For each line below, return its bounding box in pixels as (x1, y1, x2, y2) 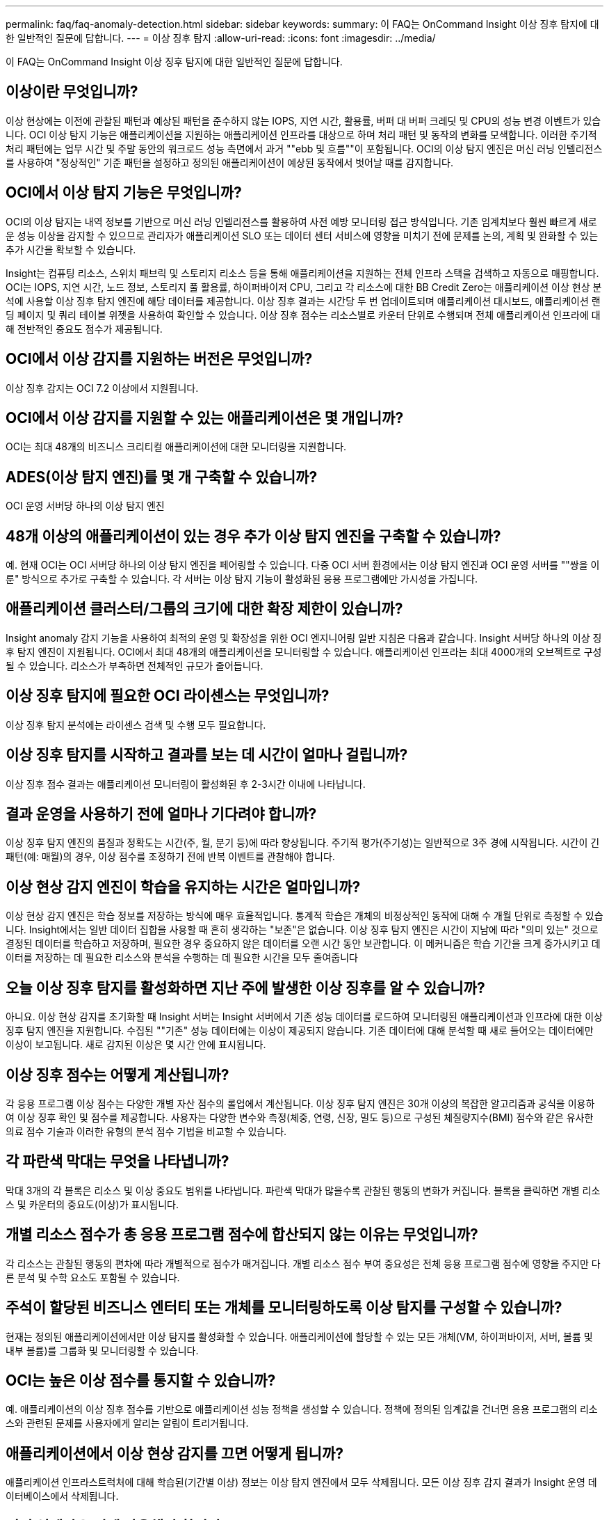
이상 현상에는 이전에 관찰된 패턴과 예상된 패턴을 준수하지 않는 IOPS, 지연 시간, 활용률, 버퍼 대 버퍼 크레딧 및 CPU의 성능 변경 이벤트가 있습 (6, 114, 601, 127)
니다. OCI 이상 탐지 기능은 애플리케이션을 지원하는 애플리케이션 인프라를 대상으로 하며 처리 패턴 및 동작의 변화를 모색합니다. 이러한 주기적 (6, 128, 597, 141)
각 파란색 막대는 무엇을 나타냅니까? (6, 1153, 229, 1171)
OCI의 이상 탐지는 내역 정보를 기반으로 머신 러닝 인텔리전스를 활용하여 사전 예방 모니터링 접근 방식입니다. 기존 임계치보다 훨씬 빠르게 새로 (6, 215, 597, 228)
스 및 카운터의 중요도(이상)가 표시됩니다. (6, 1198, 179, 1210)
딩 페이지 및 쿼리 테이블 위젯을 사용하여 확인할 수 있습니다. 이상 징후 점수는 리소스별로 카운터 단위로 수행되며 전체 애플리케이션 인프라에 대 (6, 308, 601, 321)
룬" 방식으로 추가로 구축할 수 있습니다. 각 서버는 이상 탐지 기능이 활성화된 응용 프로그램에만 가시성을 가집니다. (6, 573, 478, 585)
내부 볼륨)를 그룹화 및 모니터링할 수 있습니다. (6, 1344, 199, 1356)
